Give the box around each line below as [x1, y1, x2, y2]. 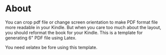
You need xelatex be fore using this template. [5, 44, 98, 50]
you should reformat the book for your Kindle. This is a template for [5, 29, 143, 35]
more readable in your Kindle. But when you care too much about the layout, [5, 24, 162, 30]
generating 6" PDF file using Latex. [5, 35, 77, 41]
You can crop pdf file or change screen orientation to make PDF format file [5, 19, 158, 25]
